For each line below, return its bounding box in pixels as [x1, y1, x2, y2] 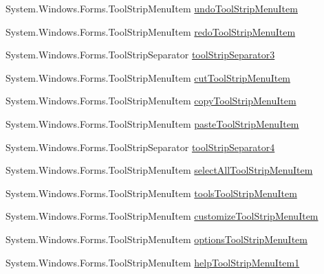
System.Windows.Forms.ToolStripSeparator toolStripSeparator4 [6, 139, 275, 154]
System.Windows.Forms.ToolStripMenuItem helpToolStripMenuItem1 [6, 255, 300, 269]
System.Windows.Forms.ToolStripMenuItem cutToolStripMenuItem [6, 70, 291, 84]
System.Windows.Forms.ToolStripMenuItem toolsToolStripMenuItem [6, 185, 297, 200]
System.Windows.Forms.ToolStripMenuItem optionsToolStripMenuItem [6, 231, 307, 246]
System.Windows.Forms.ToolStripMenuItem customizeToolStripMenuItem [6, 209, 318, 223]
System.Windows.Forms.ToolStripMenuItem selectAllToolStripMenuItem [6, 163, 313, 177]
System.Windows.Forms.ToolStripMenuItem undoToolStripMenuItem [6, 1, 298, 15]
